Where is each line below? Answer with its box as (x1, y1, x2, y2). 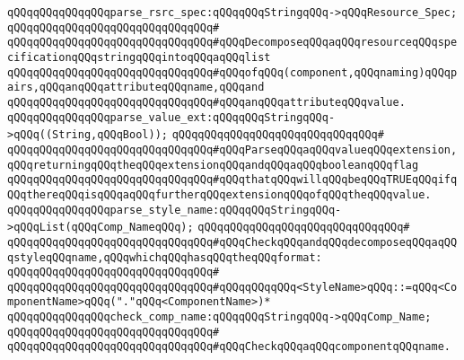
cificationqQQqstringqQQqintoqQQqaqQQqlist (7, 50, 271, 64)
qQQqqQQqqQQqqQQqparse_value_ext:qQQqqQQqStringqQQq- (7, 110, 336, 124)
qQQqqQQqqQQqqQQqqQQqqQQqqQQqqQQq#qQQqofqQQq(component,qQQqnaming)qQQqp (7, 66, 458, 79)
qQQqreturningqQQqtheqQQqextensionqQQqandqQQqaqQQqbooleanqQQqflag (7, 158, 419, 171)
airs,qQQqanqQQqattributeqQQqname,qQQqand (7, 81, 265, 94)
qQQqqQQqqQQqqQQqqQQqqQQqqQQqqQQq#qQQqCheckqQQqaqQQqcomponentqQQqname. (7, 340, 451, 354)
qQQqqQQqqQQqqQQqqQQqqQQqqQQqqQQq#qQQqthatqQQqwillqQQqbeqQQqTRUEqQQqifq (7, 173, 458, 187)
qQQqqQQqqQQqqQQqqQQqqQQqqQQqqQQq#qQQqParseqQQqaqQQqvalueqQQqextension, (7, 143, 458, 156)
